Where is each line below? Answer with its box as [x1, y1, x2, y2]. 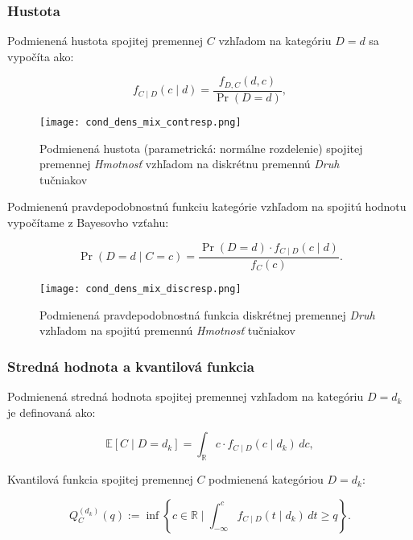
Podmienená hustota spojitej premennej [7, 32, 204, 49]
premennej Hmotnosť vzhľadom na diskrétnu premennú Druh [39, 155, 340, 172]
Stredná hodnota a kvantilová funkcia [7, 356, 254, 376]
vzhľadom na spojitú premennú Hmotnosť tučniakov [39, 322, 295, 339]
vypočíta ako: [7, 47, 74, 64]
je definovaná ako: [7, 403, 96, 420]
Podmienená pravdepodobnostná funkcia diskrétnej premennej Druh [39, 306, 375, 323]
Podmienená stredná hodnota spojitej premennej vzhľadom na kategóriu [7, 388, 364, 405]
